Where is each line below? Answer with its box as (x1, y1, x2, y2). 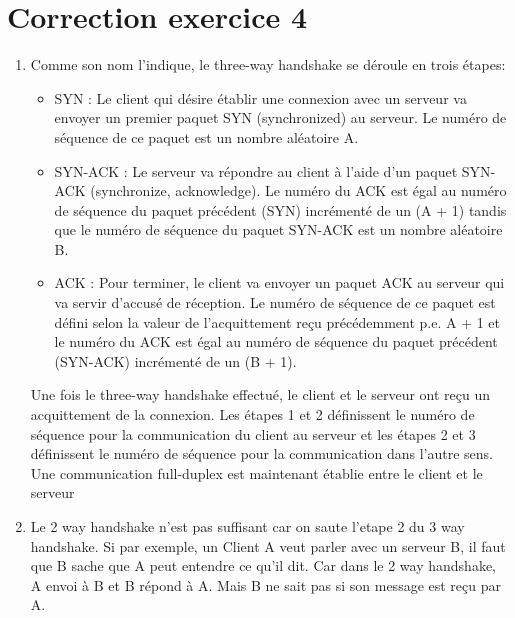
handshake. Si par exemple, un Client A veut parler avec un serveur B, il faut (30, 535, 506, 556)
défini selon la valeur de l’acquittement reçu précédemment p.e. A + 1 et (54, 311, 501, 332)
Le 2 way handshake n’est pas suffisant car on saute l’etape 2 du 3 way (30, 516, 465, 536)
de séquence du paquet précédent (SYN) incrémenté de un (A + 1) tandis (54, 199, 507, 220)
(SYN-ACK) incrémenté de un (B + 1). (54, 350, 297, 371)
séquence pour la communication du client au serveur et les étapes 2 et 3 (30, 423, 476, 444)
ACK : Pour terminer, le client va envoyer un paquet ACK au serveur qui (54, 272, 505, 293)
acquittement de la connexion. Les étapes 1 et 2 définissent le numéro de (30, 404, 475, 425)
